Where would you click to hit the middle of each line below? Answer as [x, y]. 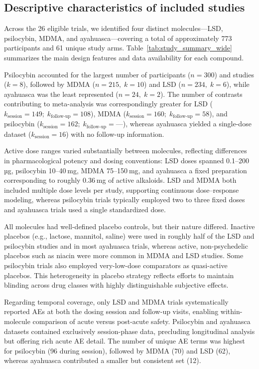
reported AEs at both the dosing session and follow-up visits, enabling [111, 311]
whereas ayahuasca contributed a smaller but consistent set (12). [103, 360]
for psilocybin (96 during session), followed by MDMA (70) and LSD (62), [117, 350]
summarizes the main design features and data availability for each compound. [124, 57]
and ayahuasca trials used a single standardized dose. [85, 209]
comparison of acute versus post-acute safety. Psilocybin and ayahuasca [141, 321]
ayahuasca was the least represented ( [61, 94]
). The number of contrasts [201, 94]
